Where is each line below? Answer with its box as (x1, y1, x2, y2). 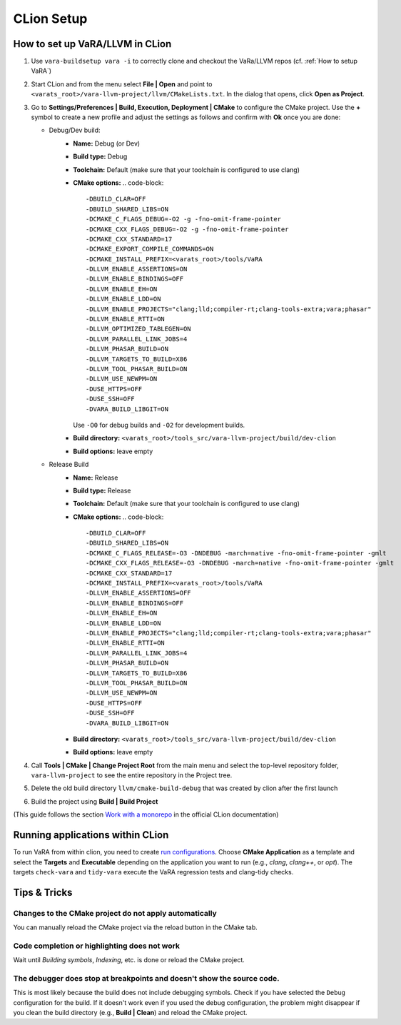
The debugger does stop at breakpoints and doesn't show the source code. (13, 973, 280, 983)
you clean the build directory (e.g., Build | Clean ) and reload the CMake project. (13, 1009, 248, 1017)
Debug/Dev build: (49, 126, 101, 135)
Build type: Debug (73, 152, 128, 161)
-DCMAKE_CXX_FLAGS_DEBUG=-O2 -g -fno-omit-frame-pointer (86, 225, 289, 233)
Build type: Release (73, 486, 131, 495)
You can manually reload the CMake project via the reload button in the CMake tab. (13, 923, 258, 931)
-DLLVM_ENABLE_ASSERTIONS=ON (86, 265, 188, 273)
